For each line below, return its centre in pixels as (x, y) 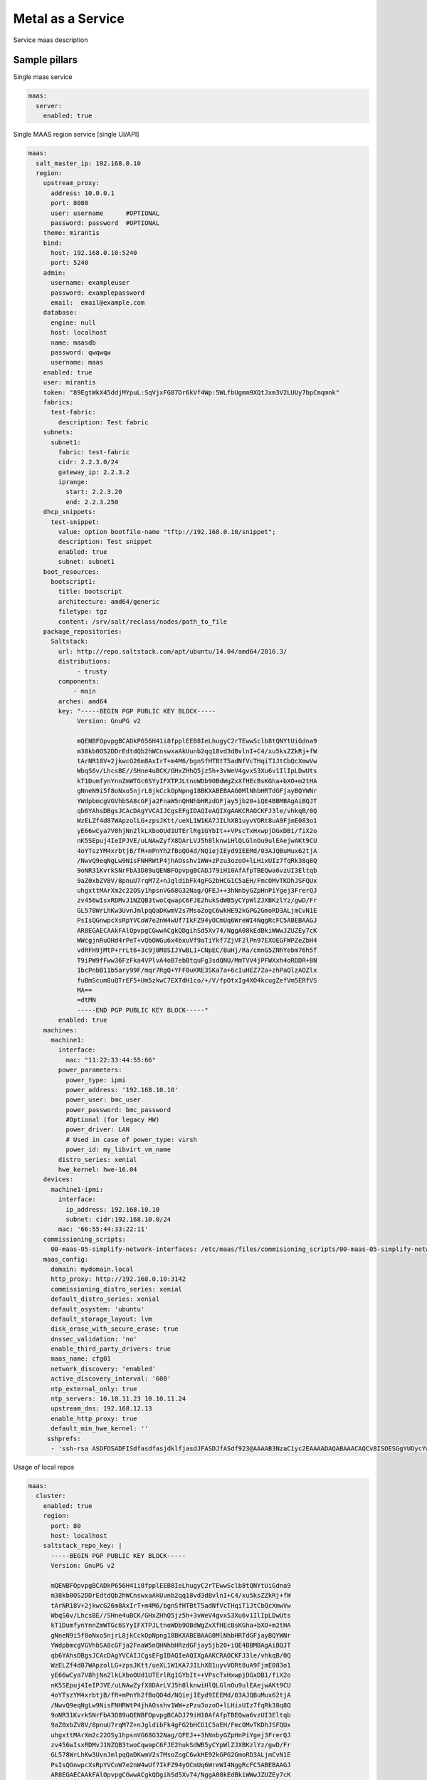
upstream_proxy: (71, 183)
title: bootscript (90, 592)
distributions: (85, 661)
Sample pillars (46, 60)
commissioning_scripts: (84, 1239)
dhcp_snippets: (69, 512)
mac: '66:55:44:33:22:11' (103, 1229)
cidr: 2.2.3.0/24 (88, 462)
